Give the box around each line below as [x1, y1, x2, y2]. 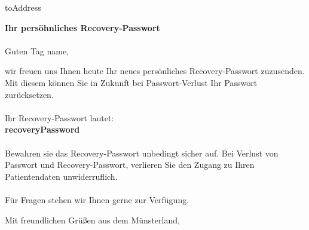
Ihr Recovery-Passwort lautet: [5, 111, 114, 124]
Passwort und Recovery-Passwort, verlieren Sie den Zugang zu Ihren [5, 158, 255, 171]
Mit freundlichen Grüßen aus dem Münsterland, [5, 213, 180, 226]
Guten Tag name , [5, 44, 69, 57]
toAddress [5, 1, 41, 13]
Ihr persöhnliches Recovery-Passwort [5, 21, 160, 33]
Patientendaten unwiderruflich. [5, 170, 118, 182]
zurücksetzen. [5, 88, 54, 100]
